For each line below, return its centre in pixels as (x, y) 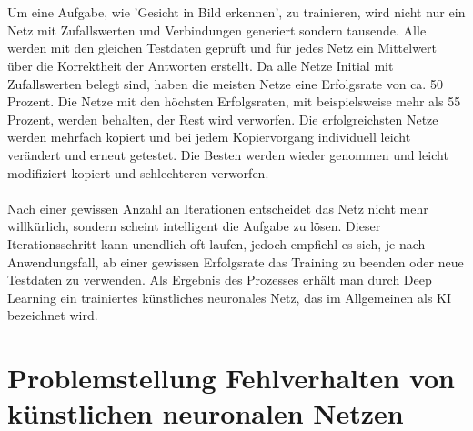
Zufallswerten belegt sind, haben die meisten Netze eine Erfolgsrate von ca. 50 (225, 83)
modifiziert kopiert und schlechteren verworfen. (138, 172)
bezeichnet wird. (53, 315)
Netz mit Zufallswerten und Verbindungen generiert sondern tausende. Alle (217, 30)
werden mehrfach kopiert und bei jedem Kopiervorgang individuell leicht (209, 137)
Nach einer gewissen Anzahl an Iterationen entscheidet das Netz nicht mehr (218, 208)
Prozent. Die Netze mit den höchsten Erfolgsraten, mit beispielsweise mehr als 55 (234, 101)
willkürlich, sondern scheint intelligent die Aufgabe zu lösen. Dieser (194, 226)
